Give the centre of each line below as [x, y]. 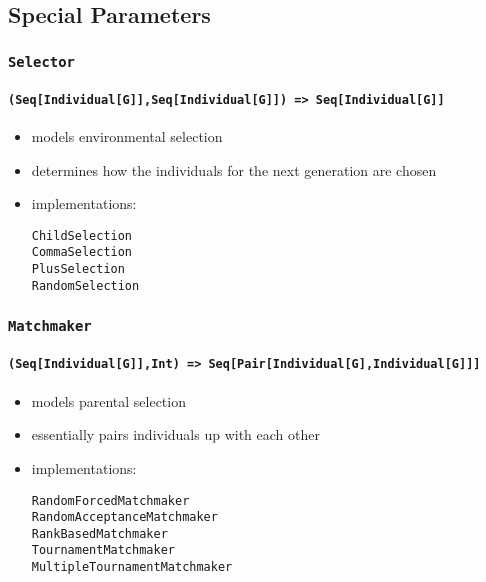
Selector [41, 61]
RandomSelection [85, 285]
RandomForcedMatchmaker [110, 500]
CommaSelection [82, 252]
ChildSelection [82, 235]
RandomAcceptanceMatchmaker [124, 517]
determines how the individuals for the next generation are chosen [234, 169]
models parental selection [108, 400]
